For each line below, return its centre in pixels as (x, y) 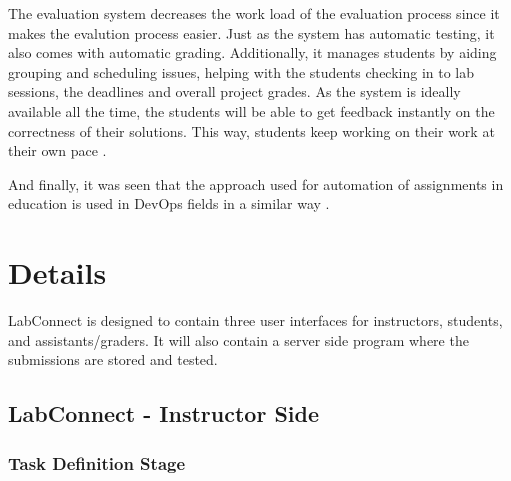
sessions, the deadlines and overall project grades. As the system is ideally (234, 91)
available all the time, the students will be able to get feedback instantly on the (251, 110)
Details (57, 272)
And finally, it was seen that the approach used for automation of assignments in (256, 183)
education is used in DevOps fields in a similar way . (169, 203)
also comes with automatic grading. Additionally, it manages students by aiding (252, 52)
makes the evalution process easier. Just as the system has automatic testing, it (251, 32)
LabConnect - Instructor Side (164, 413)
